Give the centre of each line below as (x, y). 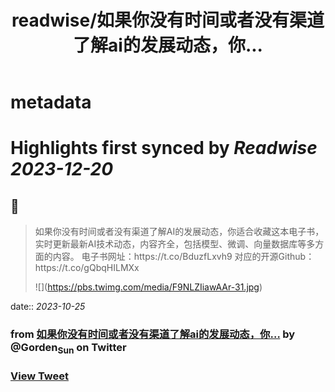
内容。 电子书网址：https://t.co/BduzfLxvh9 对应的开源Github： (183, 257)
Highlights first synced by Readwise (164, 148)
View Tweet (40, 376)
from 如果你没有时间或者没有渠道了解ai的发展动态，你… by (153, 334)
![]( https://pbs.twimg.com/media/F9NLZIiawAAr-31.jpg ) (148, 287)
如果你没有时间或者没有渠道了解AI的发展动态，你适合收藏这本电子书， (179, 232)
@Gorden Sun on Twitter (68, 348)
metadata (51, 102)
